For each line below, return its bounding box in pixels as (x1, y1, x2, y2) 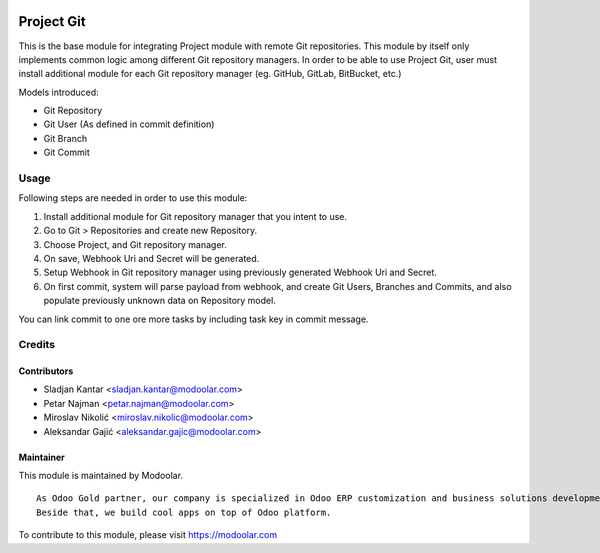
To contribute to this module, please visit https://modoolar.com (18, 529, 278, 541)
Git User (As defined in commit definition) (43, 118, 215, 130)
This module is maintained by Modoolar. (18, 470, 184, 482)
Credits (18, 338, 55, 352)
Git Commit (43, 146, 90, 159)
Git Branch (43, 132, 88, 144)
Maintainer (18, 451, 65, 463)
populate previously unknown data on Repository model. (43, 295, 277, 307)
